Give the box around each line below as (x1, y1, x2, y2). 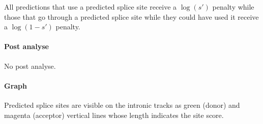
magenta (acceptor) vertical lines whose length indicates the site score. (4, 109, 224, 120)
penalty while (212, 2, 254, 12)
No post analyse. (4, 60, 56, 71)
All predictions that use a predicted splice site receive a (4, 2, 177, 12)
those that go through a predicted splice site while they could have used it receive (4, 11, 259, 22)
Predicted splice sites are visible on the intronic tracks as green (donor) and (4, 99, 240, 110)
